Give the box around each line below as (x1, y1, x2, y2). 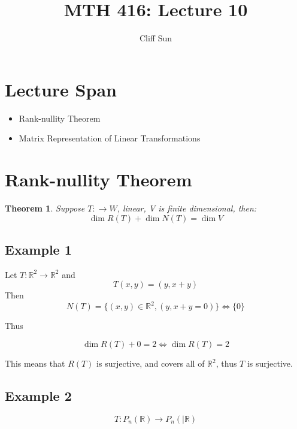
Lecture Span (5, 77, 117, 101)
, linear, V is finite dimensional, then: (117, 201, 257, 214)
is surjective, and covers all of (96, 357, 205, 370)
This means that (5, 357, 65, 370)
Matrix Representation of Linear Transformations (19, 132, 201, 144)
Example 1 (5, 240, 72, 258)
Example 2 (5, 386, 72, 405)
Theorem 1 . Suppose (5, 201, 85, 214)
